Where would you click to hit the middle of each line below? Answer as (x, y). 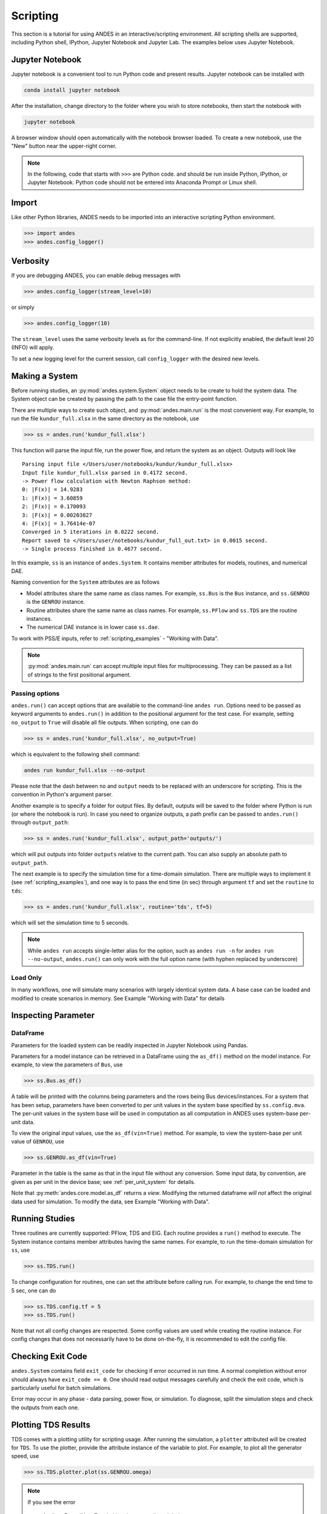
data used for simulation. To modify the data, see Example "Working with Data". (111, 1202)
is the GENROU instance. (56, 602)
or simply (23, 307)
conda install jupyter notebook (72, 90)
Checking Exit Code (49, 1357)
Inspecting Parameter (53, 1015)
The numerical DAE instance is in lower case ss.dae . (93, 627)
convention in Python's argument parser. (62, 795)
